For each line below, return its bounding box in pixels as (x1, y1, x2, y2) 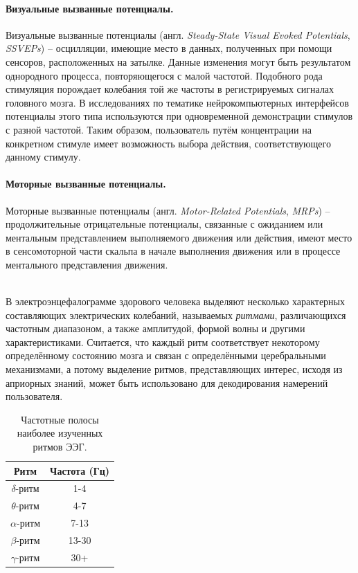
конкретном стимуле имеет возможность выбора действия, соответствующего (6, 136, 331, 150)
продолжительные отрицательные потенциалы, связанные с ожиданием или (6, 217, 323, 231)
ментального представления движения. (6, 257, 168, 271)
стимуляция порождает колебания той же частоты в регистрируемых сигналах (6, 82, 334, 96)
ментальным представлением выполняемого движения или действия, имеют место (6, 230, 352, 244)
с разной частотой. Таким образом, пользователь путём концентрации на (6, 122, 312, 136)
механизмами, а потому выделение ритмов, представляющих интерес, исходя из (6, 362, 343, 376)
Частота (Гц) (50, 463, 110, 477)
